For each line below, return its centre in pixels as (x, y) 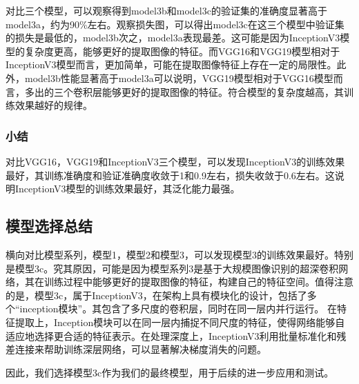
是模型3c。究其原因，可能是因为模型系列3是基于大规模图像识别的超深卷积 (172, 268)
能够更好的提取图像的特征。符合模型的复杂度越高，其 (223, 91)
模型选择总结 (49, 226)
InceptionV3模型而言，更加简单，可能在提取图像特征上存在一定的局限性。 (171, 64)
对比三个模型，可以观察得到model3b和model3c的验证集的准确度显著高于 (166, 10)
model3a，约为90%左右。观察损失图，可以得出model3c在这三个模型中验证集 (175, 24)
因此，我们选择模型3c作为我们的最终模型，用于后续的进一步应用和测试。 (170, 372)
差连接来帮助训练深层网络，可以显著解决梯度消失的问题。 (136, 349)
